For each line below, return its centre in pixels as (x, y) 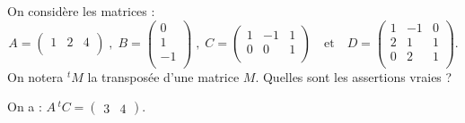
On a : (25, 107)
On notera (35, 76)
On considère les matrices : (81, 11)
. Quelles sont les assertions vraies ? (354, 76)
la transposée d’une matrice (163, 76)
